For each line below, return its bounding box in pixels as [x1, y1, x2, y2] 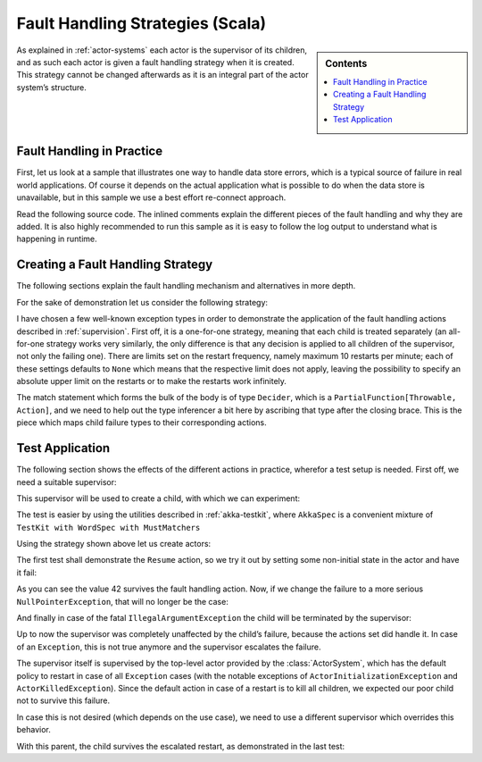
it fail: [16, 567, 37, 578]
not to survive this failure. [16, 695, 111, 706]
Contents [325, 57, 368, 70]
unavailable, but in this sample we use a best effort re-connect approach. [16, 192, 287, 203]
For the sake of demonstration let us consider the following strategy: [16, 297, 268, 307]
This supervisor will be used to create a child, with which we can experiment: [16, 492, 301, 504]
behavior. [16, 724, 51, 735]
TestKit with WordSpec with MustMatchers [16, 523, 201, 532]
